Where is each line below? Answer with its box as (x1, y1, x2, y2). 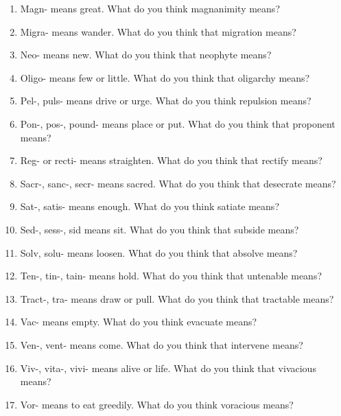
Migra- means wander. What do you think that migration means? (20, 24, 296, 38)
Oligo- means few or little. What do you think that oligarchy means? (20, 70, 310, 84)
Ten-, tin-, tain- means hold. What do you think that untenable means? (20, 268, 322, 283)
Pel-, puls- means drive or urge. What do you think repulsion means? (20, 93, 311, 108)
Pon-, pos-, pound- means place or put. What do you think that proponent (20, 116, 336, 130)
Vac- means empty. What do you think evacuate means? (20, 314, 257, 329)
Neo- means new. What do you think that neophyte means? (20, 47, 272, 62)
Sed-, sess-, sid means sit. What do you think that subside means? (20, 222, 299, 236)
